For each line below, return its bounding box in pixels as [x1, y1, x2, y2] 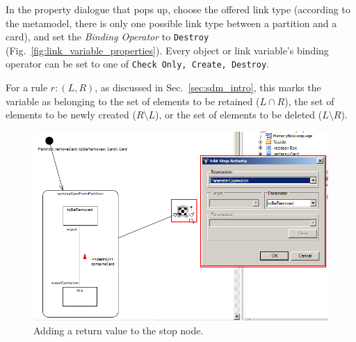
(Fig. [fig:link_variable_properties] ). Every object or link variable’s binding [6, 42, 329, 57]
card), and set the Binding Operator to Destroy [6, 29, 209, 44]
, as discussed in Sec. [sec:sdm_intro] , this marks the [95, 80, 321, 95]
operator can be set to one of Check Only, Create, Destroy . [6, 56, 269, 71]
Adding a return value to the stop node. [33, 323, 204, 338]
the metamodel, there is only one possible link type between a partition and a [6, 15, 337, 30]
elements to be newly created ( [6, 107, 136, 122]
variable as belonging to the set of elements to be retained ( [6, 93, 260, 108]
